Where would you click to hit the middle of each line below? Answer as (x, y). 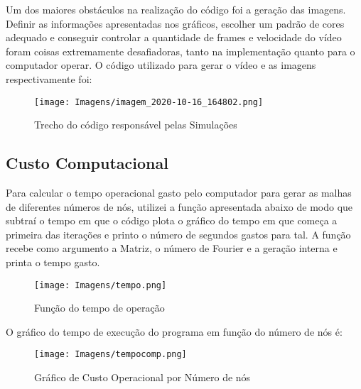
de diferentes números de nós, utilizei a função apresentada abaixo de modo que (179, 206)
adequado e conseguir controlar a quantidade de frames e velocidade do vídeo (174, 37)
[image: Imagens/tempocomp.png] (111, 355)
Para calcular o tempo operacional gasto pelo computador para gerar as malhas (179, 193)
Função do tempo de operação (99, 308)
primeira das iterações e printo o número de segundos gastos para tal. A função (178, 234)
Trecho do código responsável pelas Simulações (136, 125)
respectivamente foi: (49, 78)
